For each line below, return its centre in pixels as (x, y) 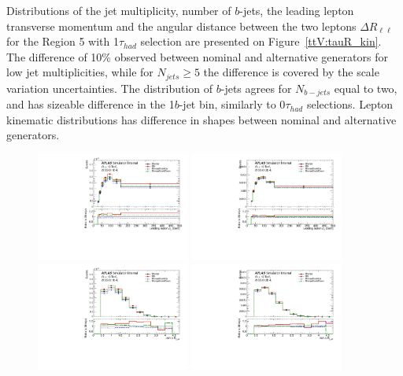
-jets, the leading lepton (297, 10)
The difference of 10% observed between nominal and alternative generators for (197, 56)
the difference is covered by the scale (291, 72)
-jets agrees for (256, 88)
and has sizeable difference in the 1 (91, 104)
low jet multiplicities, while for (80, 72)
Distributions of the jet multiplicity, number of (119, 10)
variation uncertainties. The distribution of (110, 88)
